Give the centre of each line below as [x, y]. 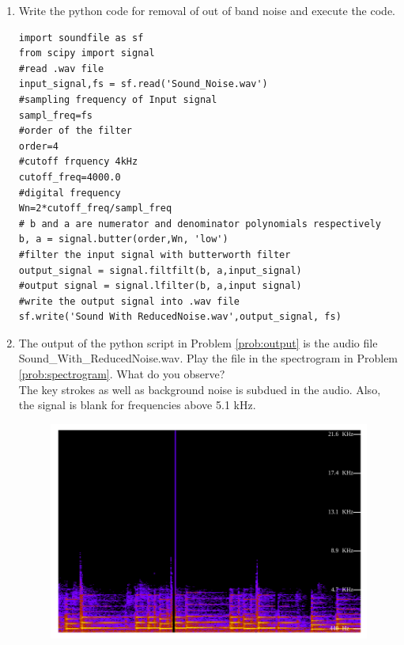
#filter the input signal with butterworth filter [155, 254]
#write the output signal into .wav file [129, 301]
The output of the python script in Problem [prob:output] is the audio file [198, 342]
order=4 [38, 146]
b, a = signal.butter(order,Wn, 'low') [123, 239]
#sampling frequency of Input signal [118, 99]
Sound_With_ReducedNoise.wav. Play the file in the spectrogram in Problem [208, 358]
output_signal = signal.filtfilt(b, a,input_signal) [160, 270]
